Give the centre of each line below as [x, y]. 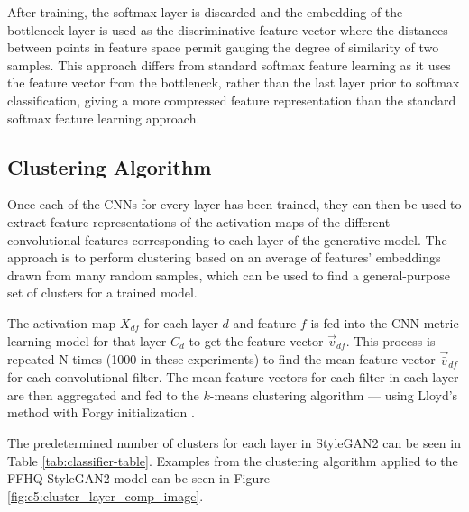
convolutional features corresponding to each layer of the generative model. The [227, 239]
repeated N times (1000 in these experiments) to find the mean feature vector [221, 359]
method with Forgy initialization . [101, 412]
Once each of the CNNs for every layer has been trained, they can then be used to [234, 204]
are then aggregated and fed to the [103, 394]
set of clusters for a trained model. [102, 293]
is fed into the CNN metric [385, 322]
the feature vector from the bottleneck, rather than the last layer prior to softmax [234, 82]
